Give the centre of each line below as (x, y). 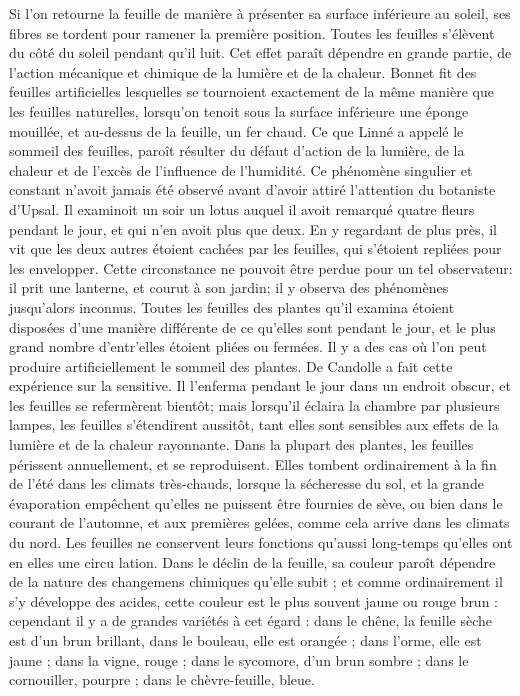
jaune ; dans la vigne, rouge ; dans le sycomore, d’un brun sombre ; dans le (239, 659)
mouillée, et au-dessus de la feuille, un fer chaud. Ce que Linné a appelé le (236, 130)
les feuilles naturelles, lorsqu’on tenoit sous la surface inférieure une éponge (239, 110)
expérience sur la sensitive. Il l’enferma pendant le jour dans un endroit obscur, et (260, 385)
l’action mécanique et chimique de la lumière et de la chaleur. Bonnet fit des (243, 71)
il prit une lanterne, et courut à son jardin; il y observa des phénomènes (229, 287)
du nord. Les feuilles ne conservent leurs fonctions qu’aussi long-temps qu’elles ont (261, 542)
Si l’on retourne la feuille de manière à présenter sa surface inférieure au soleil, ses (260, 13)
